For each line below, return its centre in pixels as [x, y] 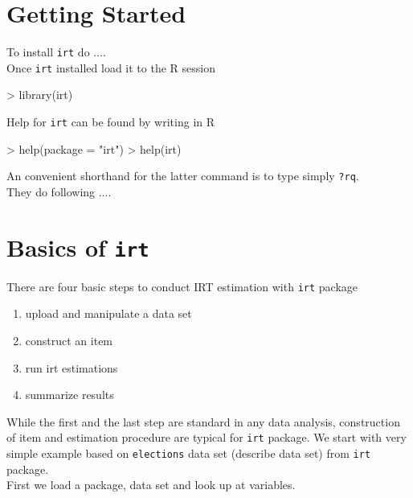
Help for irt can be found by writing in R [111, 122]
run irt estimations [72, 367]
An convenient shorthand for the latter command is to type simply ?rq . [183, 176]
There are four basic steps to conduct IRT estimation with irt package [182, 286]
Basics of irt [78, 247]
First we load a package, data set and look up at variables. [151, 485]
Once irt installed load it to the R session [111, 67]
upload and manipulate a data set [108, 313]
